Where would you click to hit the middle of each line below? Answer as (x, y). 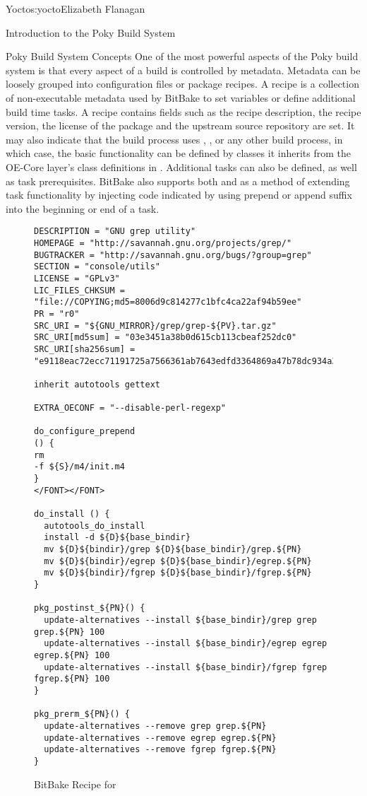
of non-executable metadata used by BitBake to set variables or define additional (181, 97)
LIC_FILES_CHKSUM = (79, 290)
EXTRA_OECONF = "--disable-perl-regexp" (130, 408)
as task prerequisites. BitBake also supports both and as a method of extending (178, 181)
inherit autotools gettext (97, 384)
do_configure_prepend (85, 432)
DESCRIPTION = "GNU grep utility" (115, 232)
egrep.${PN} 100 (72, 655)
